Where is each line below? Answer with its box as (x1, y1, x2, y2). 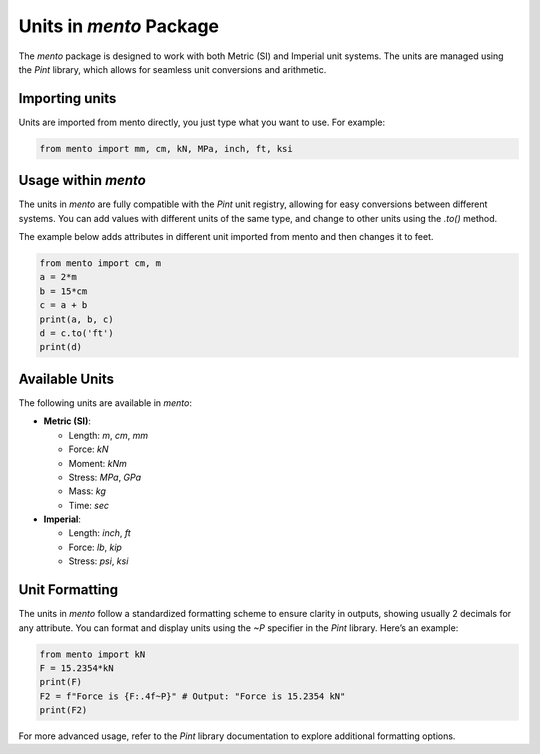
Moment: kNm (68, 457, 127, 469)
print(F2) (39, 705, 88, 716)
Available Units (18, 370, 115, 387)
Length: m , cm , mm (68, 429, 149, 441)
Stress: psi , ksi (68, 555, 129, 567)
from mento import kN (39, 648, 146, 660)
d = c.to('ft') (39, 328, 114, 339)
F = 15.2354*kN (39, 662, 114, 674)
